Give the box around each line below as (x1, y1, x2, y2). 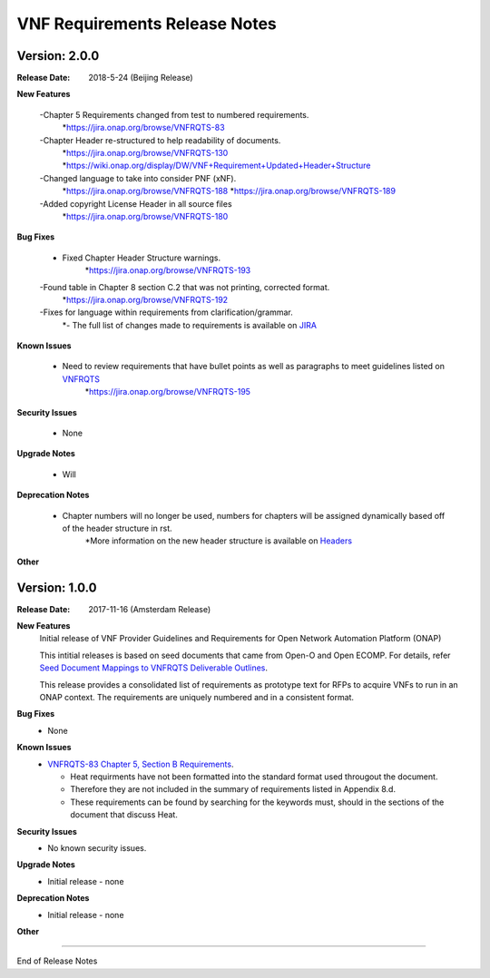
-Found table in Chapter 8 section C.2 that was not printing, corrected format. (39, 281, 330, 292)
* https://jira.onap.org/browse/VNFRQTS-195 (84, 386, 251, 397)
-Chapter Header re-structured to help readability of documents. (39, 134, 281, 145)
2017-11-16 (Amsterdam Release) (88, 603, 211, 614)
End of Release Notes (16, 955, 98, 966)
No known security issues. (47, 842, 147, 853)
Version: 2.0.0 (16, 48, 100, 64)
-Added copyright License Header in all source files (39, 198, 232, 209)
